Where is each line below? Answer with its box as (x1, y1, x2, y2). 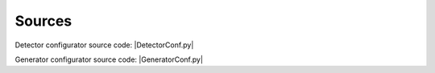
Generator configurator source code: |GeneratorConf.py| (14, 55, 203, 64)
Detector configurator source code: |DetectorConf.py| (14, 40, 194, 50)
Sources (14, 12, 72, 30)
